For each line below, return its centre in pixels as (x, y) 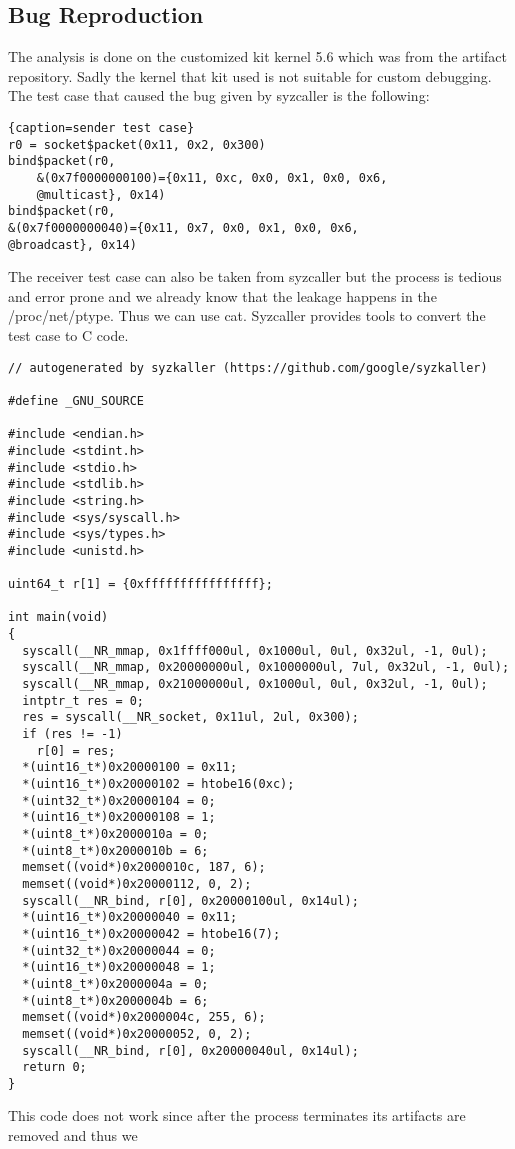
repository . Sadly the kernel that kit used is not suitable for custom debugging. (250, 75)
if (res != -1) (72, 734)
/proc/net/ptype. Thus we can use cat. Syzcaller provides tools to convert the (247, 315)
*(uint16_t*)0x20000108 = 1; (119, 817)
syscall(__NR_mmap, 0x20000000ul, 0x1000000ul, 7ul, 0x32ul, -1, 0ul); (266, 667)
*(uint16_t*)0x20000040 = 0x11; (130, 917)
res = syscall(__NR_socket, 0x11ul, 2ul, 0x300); (190, 717)
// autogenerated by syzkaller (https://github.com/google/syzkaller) (248, 367)
